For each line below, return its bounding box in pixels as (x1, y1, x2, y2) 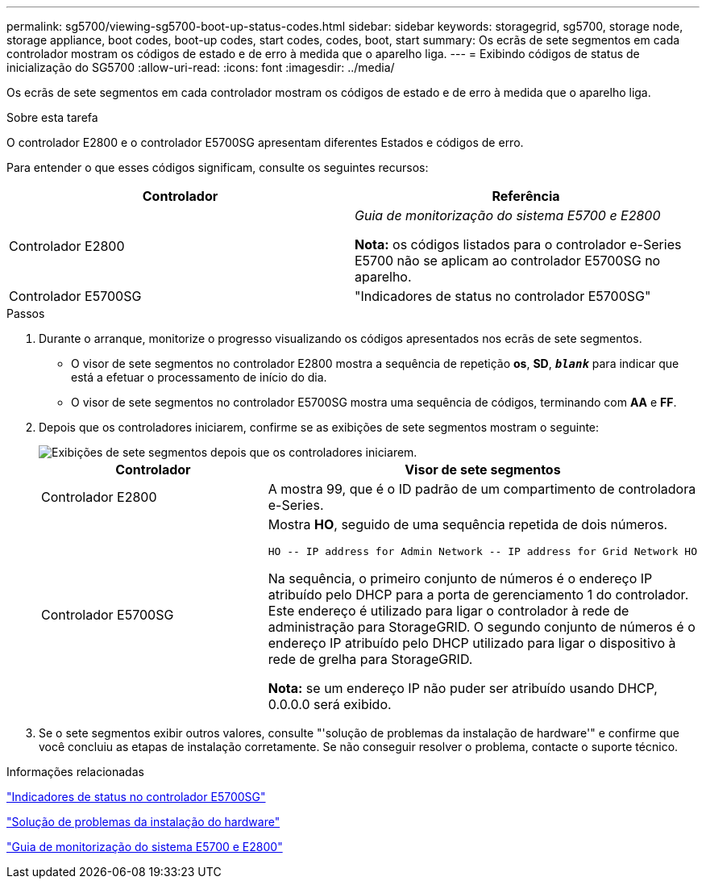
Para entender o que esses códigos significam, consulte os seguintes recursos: (6, 161, 429, 174)
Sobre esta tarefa (6, 111, 98, 124)
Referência (492, 188, 560, 204)
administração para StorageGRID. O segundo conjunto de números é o (268, 619, 696, 635)
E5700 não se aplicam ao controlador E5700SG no (355, 253, 661, 269)
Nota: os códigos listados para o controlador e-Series (355, 236, 682, 253)
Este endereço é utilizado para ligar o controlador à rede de (268, 603, 629, 619)
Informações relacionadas (6, 765, 144, 779)
